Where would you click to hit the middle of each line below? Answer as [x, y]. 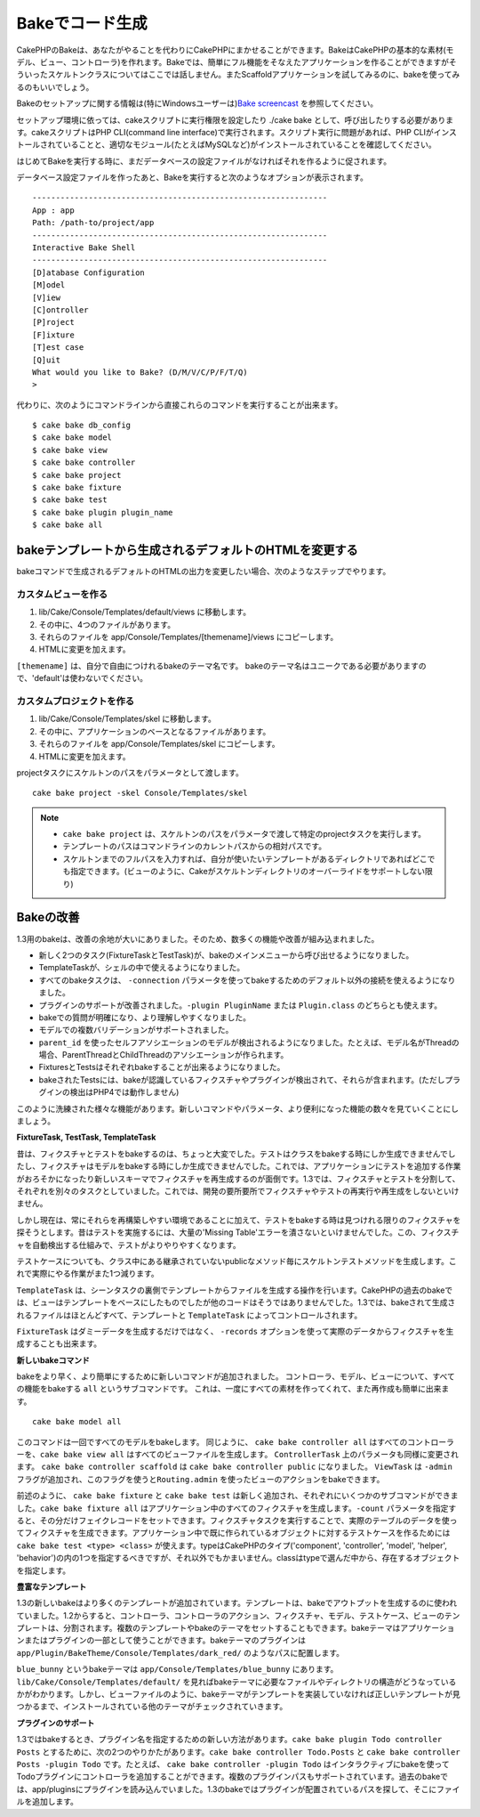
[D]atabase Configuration [89, 272]
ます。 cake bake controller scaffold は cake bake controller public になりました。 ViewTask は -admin [235, 1467]
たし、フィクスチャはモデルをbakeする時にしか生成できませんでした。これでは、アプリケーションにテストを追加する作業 [239, 1166]
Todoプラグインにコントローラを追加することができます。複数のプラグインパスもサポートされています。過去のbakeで [232, 1777]
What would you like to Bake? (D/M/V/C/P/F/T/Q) [140, 372]
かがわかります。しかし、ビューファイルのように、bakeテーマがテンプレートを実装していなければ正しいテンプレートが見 [239, 1694]
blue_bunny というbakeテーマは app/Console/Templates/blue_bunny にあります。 [177, 1669]
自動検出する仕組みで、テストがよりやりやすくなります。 [136, 1245]
